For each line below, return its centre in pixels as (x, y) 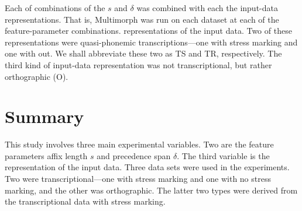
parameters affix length (46, 155)
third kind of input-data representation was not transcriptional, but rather (138, 64)
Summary (44, 116)
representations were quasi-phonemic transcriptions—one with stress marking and (151, 42)
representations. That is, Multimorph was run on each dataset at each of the (142, 19)
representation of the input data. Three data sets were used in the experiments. (147, 167)
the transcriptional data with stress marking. (85, 201)
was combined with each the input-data (207, 8)
